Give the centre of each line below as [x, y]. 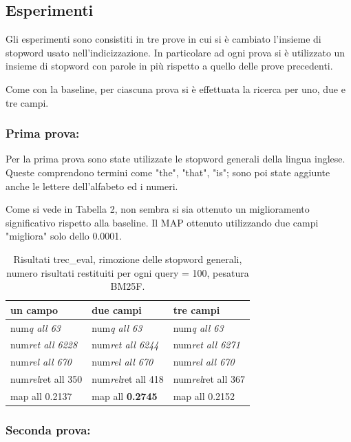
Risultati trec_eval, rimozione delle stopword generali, [128, 259]
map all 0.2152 [204, 396]
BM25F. [128, 286]
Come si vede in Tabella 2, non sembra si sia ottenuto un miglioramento [158, 209]
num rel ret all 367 [209, 379]
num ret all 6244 [125, 345]
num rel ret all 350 [46, 379]
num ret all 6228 [44, 345]
